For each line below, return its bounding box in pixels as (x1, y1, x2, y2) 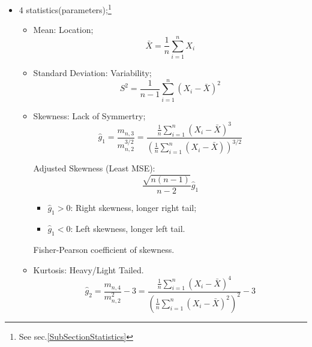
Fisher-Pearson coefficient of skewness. (33, 243, 175, 255)
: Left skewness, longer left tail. (70, 222, 185, 235)
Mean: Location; (33, 23, 94, 36)
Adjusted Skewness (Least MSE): (33, 162, 155, 174)
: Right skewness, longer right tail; (70, 201, 197, 214)
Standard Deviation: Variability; (33, 66, 152, 79)
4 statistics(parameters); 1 (19, 2, 112, 16)
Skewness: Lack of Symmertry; (33, 109, 146, 122)
